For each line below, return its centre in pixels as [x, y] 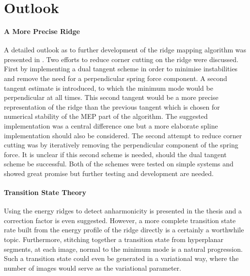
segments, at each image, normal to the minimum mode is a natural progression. [123, 249]
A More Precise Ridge [42, 31]
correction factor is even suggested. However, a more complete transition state [120, 220]
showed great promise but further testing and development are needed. [109, 173]
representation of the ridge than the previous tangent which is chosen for [112, 106]
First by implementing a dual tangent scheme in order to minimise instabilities [121, 69]
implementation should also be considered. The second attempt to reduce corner [123, 135]
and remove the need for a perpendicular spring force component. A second [116, 78]
